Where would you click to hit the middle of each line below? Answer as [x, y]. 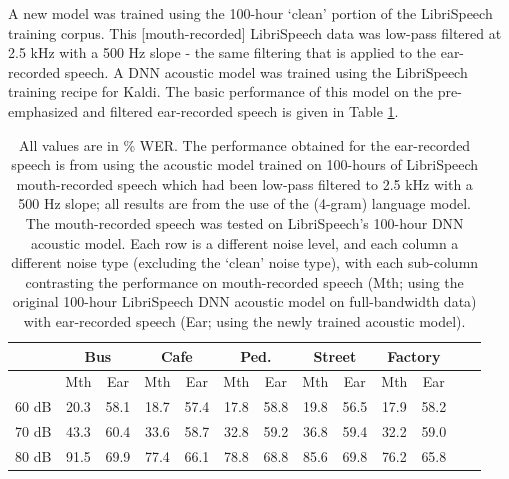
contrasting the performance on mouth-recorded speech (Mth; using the [244, 281]
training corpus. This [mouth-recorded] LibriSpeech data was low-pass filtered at [255, 32]
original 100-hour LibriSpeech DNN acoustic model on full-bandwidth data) [244, 301]
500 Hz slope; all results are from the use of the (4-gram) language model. [244, 203]
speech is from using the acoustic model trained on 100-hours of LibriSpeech [245, 164]
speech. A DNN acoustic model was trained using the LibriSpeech [266, 71]
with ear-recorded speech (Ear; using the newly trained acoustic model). [244, 320]
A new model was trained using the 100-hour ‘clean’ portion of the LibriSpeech [250, 13]
